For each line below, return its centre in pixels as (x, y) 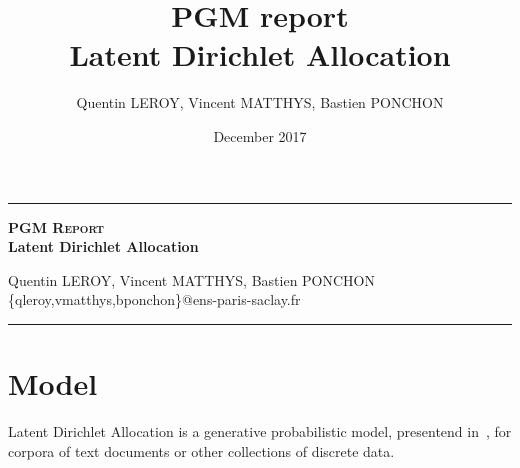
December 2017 (260, 135)
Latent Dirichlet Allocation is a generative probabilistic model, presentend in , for (260, 431)
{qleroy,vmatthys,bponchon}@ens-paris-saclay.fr (154, 299)
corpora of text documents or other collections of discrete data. (201, 450)
